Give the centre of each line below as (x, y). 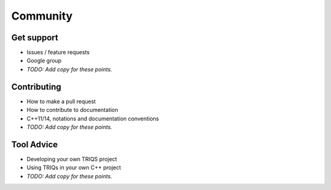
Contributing (36, 86)
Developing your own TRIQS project (72, 159)
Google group (44, 60)
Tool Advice (35, 144)
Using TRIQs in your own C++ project (74, 167)
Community (42, 16)
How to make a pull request (61, 101)
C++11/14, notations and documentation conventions (93, 119)
